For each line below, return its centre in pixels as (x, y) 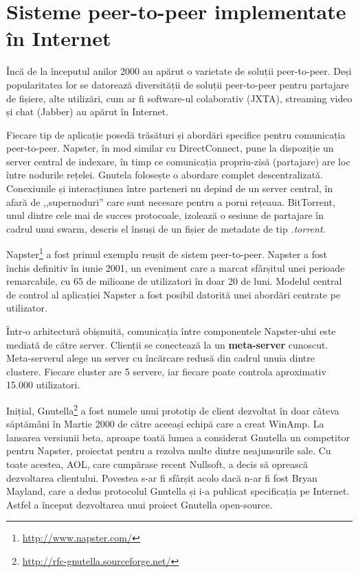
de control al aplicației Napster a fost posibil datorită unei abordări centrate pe (174, 294)
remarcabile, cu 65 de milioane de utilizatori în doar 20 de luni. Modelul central (174, 281)
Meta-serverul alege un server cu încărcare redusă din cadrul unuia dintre (160, 358)
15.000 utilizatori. (43, 385)
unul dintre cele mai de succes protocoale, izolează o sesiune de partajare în (165, 215)
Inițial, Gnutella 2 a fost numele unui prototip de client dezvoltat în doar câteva (173, 409)
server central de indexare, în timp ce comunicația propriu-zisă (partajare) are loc (178, 161)
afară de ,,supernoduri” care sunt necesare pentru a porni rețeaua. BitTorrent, (171, 201)
